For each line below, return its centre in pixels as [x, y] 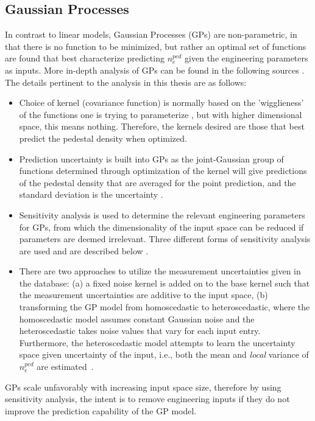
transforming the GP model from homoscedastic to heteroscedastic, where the [165, 307]
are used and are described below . [84, 250]
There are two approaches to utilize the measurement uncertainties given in [160, 271]
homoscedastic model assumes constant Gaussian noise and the [137, 318]
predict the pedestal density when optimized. [103, 138]
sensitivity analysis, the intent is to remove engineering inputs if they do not [147, 399]
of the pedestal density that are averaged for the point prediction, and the [157, 182]
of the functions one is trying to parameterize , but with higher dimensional [161, 114]
